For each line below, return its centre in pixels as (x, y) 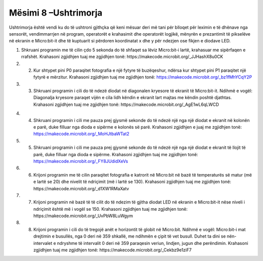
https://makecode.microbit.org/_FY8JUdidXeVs (81, 161)
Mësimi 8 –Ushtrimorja (56, 13)
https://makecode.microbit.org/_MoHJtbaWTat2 (81, 134)
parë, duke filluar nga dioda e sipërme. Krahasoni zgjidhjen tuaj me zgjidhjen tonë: (116, 154)
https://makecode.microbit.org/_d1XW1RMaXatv (81, 188)
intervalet (43, 243)
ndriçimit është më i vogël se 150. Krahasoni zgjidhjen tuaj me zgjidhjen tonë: (111, 209)
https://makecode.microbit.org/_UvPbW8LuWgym (83, 216)
